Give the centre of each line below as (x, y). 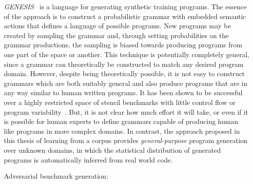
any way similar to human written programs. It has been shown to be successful (123, 92)
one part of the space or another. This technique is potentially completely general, (127, 54)
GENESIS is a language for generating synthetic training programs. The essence (125, 6)
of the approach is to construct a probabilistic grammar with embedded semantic (125, 16)
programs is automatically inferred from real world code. (88, 159)
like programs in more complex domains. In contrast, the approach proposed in (122, 131)
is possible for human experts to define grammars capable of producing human (121, 121)
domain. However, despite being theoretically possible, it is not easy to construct (125, 73)
